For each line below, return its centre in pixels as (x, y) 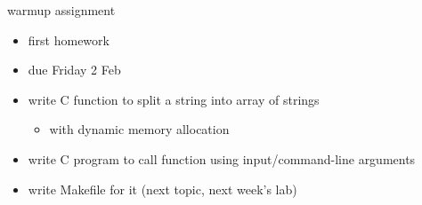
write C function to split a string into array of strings (174, 99)
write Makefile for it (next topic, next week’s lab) (162, 189)
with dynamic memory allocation (139, 129)
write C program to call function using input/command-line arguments (222, 158)
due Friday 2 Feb (74, 70)
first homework (69, 39)
